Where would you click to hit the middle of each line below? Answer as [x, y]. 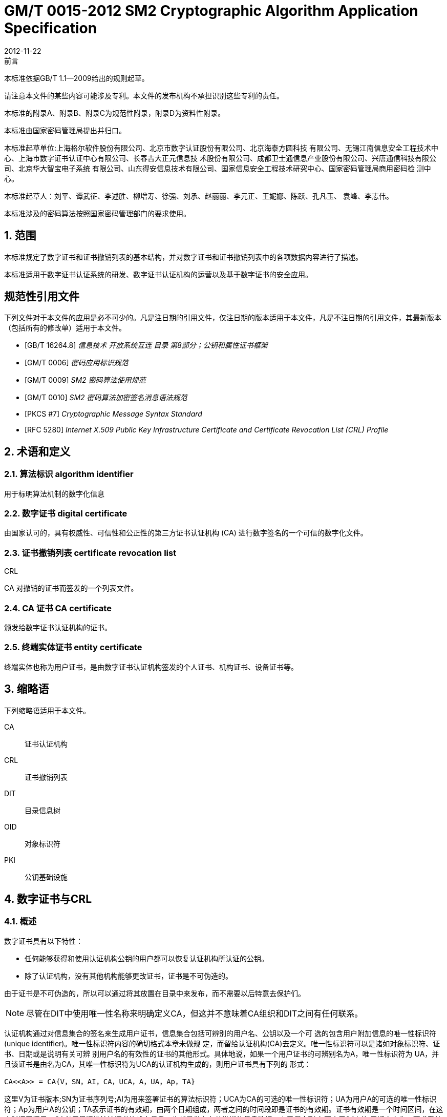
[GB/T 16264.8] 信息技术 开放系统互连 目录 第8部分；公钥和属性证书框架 [146, 345]
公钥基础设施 [46, 877]
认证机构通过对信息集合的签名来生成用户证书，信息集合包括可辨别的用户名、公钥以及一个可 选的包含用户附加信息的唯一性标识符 [220, 1033]
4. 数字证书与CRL [48, 899]
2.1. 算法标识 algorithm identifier [69, 474]
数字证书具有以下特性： [44, 941]
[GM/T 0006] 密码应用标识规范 [77, 363]
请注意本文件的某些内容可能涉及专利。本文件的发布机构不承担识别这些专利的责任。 [144, 95]
